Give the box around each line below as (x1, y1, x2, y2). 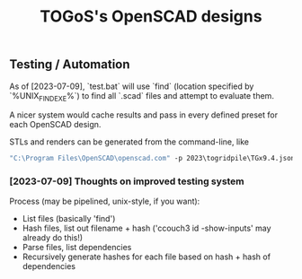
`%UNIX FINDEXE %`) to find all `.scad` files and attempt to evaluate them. (9, 90, 274, 103)
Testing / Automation (9, 57, 130, 73)
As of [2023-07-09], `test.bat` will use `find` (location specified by (9, 81, 254, 92)
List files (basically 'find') (22, 213, 116, 223)
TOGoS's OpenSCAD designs (40, 6, 262, 27)
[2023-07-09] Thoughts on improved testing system (9, 175, 244, 187)
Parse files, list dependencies (22, 241, 132, 252)
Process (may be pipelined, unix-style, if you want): (9, 196, 200, 206)
